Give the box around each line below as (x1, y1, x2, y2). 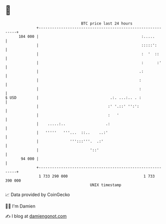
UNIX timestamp (90, 182, 122, 188)
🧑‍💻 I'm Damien (5, 203, 36, 209)
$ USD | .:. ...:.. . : (5, 95, 142, 100)
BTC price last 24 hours (81, 21, 133, 26)
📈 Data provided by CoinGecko (5, 192, 70, 198)
